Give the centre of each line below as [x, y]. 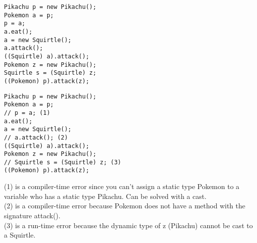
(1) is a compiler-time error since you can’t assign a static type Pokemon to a [122, 186]
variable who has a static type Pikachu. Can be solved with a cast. [105, 196]
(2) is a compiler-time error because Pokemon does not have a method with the [125, 206]
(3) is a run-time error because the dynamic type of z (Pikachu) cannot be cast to [128, 225]
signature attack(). [32, 215]
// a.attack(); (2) [36, 137]
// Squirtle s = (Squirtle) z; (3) [63, 162]
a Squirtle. [20, 235]
